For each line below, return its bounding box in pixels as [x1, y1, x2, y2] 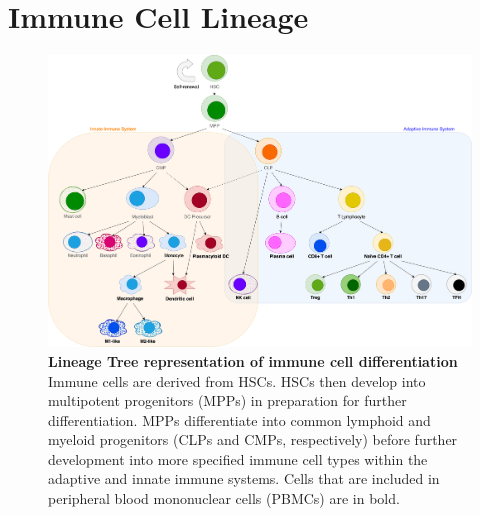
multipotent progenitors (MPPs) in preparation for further [48, 390, 407, 411]
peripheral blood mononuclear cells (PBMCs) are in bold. [48, 488, 400, 509]
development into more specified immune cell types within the [48, 448, 428, 469]
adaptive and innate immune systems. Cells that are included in [48, 468, 440, 489]
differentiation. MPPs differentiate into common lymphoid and [48, 409, 431, 430]
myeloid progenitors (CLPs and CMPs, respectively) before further [48, 429, 458, 450]
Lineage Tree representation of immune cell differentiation [48, 350, 458, 371]
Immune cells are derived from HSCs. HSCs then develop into [48, 370, 426, 391]
